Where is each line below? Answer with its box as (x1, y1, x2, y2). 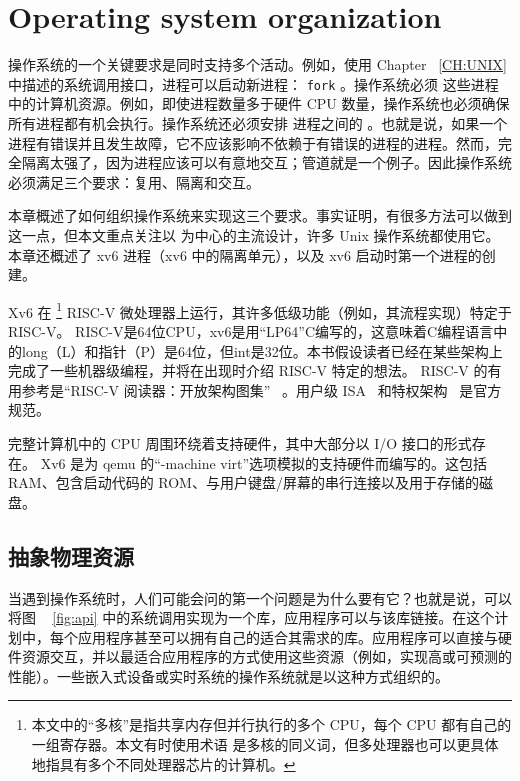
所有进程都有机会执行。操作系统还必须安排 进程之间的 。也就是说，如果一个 (8, 112, 508, 133)
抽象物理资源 (8, 540, 134, 571)
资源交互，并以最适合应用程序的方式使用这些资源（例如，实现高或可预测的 (21, 646, 512, 667)
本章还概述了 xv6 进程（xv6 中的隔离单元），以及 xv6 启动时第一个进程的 (8, 244, 482, 265)
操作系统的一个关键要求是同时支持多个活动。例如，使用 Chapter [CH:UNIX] (8, 54, 507, 75)
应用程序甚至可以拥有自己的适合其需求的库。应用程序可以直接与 (77, 626, 498, 647)
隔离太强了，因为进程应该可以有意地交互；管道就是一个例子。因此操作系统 (21, 152, 512, 173)
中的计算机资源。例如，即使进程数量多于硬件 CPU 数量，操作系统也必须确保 (8, 93, 510, 114)
